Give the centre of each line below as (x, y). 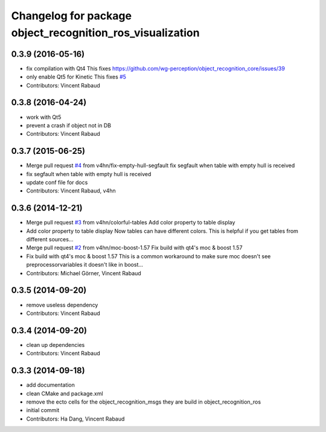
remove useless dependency (62, 305)
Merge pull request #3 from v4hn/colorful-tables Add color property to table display (131, 223)
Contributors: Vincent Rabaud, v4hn (71, 191)
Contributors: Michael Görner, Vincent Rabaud (84, 273)
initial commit (43, 410)
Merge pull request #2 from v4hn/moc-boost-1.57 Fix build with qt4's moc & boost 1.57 (134, 248)
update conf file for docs (57, 183)
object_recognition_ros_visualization (105, 33)
